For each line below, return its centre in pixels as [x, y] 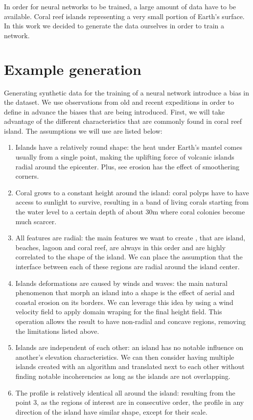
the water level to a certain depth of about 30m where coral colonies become [130, 212]
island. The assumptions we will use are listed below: [83, 130]
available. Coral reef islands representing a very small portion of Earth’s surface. [124, 16]
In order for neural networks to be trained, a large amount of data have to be [120, 6]
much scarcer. [36, 221]
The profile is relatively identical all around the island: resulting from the [125, 392]
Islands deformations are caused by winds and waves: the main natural [121, 283]
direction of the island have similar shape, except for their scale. [111, 411]
